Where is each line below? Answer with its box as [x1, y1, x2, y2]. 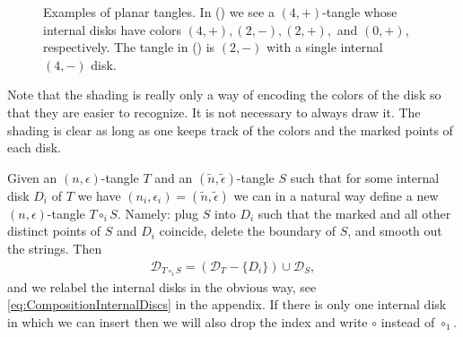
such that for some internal [290, 168, 440, 186]
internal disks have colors [43, 20, 181, 39]
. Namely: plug [117, 203, 199, 222]
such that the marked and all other [258, 203, 451, 222]
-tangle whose [322, 3, 397, 21]
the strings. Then [7, 238, 102, 257]
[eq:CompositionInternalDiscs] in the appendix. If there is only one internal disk [7, 295, 447, 314]
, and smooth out [347, 221, 442, 240]
